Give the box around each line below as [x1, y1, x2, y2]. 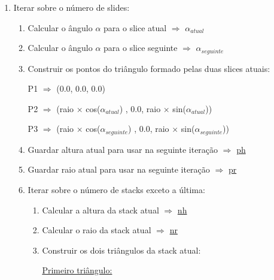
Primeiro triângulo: [42, 264, 112, 276]
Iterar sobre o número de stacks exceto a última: [28, 183, 205, 196]
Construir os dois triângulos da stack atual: [42, 243, 201, 256]
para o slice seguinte [103, 41, 178, 54]
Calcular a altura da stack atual [42, 203, 159, 216]
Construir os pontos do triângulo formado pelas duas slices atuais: [28, 62, 270, 74]
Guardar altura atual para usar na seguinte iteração [28, 143, 218, 155]
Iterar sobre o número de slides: [13, 1, 130, 13]
